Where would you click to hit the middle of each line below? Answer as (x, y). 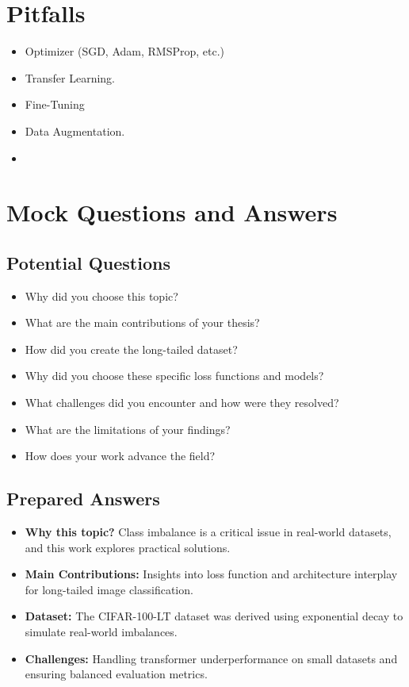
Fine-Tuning (55, 104)
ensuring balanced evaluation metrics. (116, 674)
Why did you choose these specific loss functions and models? (174, 376)
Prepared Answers (83, 499)
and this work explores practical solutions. (128, 547)
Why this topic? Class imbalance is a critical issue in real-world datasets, (208, 532)
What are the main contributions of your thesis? (142, 322)
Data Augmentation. (75, 130)
